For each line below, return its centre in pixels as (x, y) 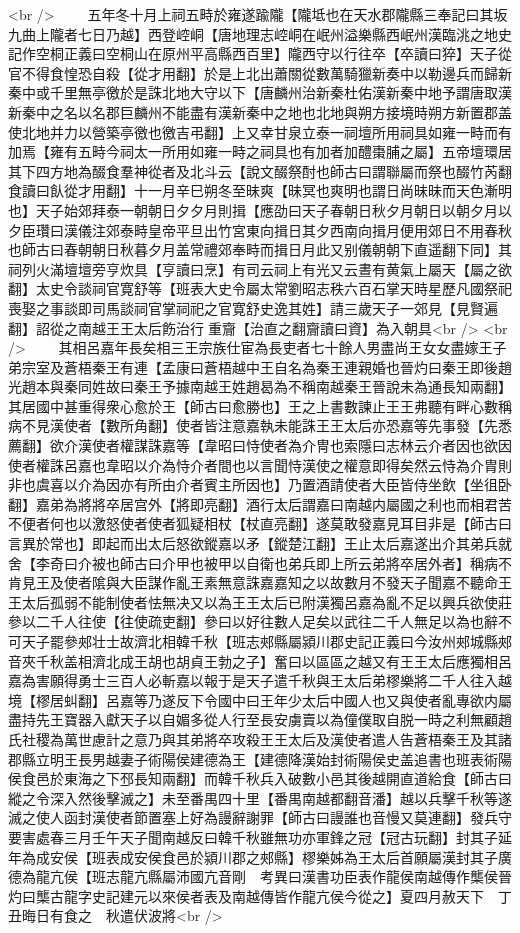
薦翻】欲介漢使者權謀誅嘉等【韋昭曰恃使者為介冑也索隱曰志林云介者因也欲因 (260, 445)
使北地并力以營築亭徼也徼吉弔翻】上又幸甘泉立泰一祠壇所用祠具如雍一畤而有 (260, 131)
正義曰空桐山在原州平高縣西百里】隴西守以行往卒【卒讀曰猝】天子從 (287, 53)
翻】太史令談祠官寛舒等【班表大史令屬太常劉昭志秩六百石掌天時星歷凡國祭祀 (260, 288)
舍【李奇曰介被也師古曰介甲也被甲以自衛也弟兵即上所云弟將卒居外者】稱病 (253, 562)
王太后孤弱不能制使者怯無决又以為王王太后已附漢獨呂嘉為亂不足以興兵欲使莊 (260, 601)
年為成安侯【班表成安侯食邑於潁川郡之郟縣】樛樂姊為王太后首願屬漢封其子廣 (260, 856)
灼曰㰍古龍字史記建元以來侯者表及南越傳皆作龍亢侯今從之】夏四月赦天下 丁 (260, 895)
